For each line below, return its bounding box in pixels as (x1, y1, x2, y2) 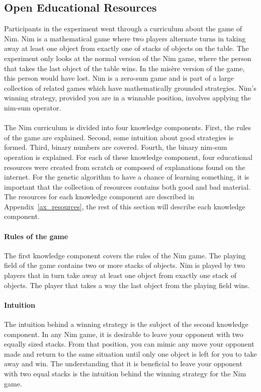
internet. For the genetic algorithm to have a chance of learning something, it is (4, 172, 249, 182)
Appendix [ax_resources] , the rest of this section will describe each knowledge (4, 201, 245, 211)
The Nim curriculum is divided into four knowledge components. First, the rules (4, 122, 251, 133)
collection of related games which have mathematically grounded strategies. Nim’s (4, 82, 256, 93)
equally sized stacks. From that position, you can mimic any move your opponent (4, 339, 254, 349)
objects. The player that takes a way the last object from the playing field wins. (4, 279, 250, 290)
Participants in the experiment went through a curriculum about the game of (4, 23, 242, 34)
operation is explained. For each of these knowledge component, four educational (4, 151, 252, 162)
